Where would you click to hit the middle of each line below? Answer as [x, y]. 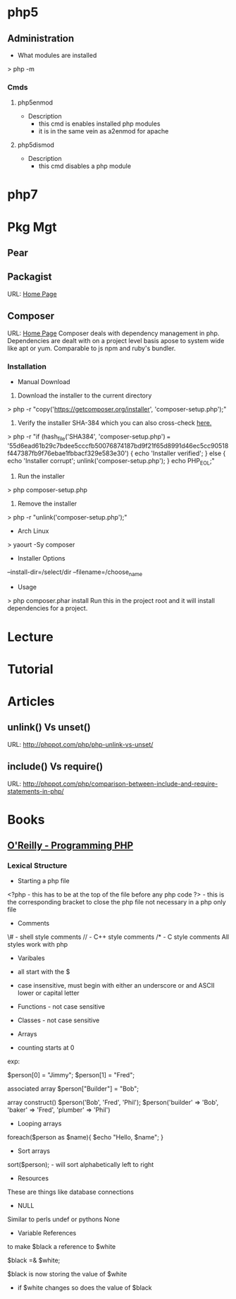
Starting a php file [43, 881]
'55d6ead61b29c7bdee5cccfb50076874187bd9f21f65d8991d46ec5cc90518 [118, 445]
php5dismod [36, 145]
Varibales [31, 958]
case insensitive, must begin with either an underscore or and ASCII [116, 986]
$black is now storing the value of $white [67, 1274]
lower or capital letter [48, 993]
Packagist [30, 277]
